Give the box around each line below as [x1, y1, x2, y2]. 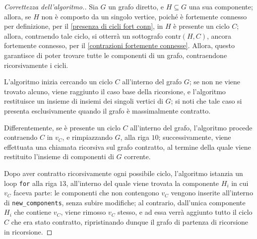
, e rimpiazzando [62, 132, 113, 142]
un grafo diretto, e [108, 1, 164, 11]
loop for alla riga [4, 178, 57, 188]
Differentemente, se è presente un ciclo [4, 122, 121, 132]
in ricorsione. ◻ [4, 226, 53, 237]
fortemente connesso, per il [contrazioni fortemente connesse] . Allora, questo [4, 40, 235, 51]
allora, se [4, 11, 31, 21]
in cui [231, 178, 249, 188]
